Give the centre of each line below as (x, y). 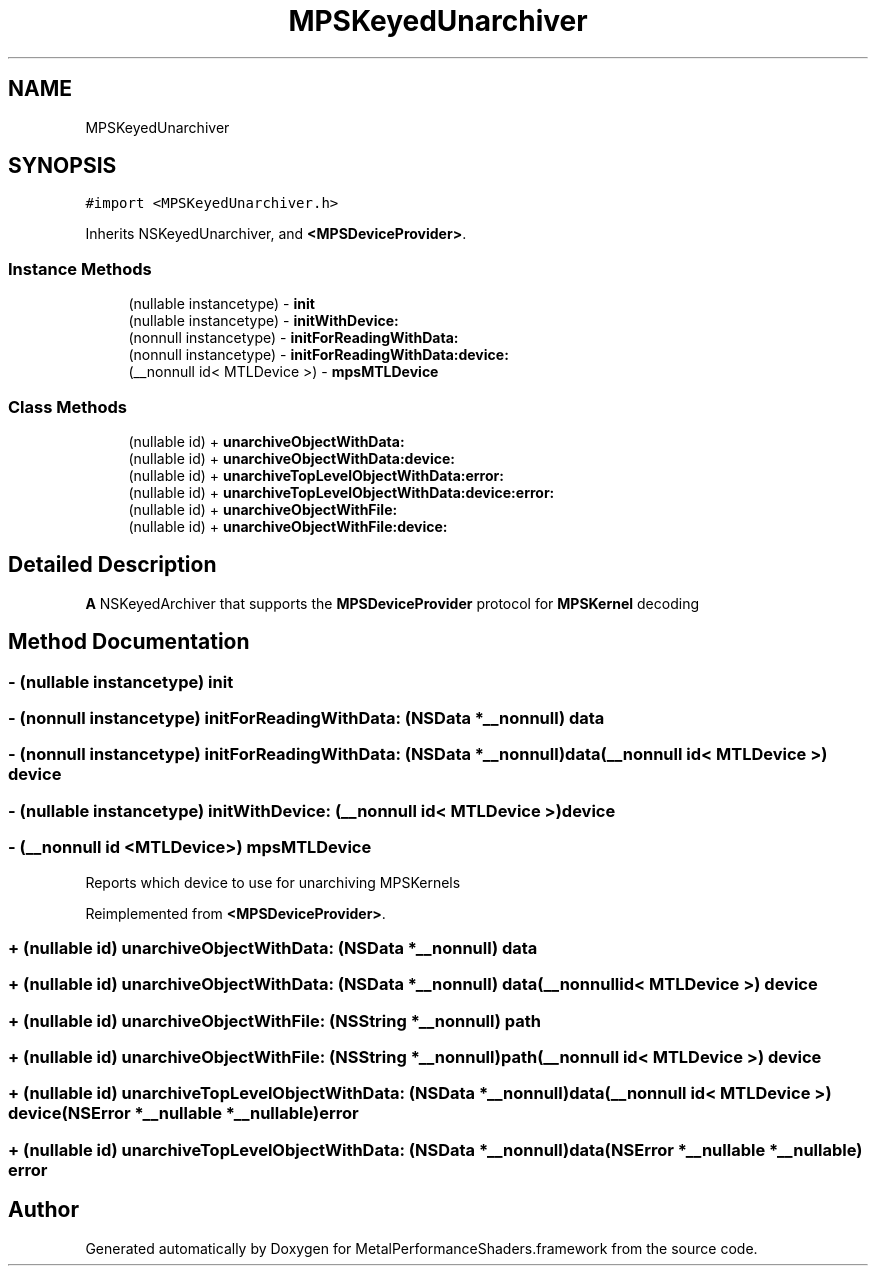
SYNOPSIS (62, 166)
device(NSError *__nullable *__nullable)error (183, 1113)
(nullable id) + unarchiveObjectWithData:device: (291, 458)
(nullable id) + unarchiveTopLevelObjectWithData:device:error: (341, 492)
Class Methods (67, 406)
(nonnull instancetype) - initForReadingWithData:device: (318, 355)
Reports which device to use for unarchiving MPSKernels (273, 882)
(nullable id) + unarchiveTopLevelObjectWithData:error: (316, 475)
